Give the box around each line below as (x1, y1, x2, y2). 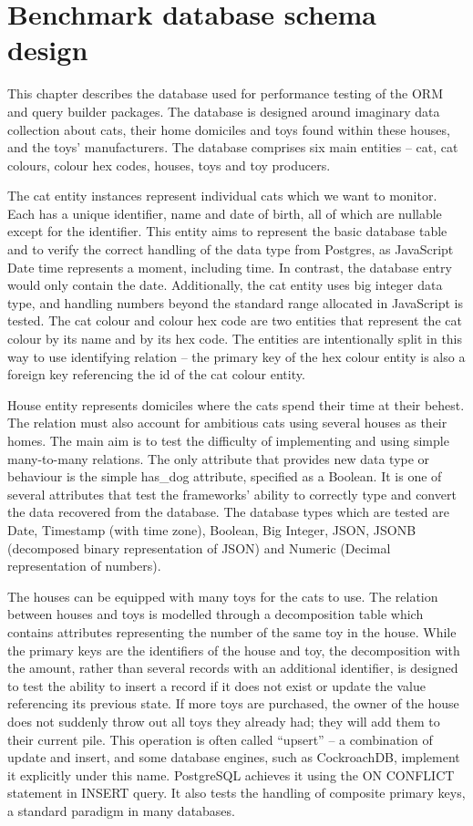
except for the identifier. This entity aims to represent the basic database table (7, 222, 447, 241)
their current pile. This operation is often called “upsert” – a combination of (7, 729, 433, 749)
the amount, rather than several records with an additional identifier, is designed (7, 658, 458, 677)
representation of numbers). (7, 556, 161, 575)
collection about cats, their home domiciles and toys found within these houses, (7, 119, 450, 139)
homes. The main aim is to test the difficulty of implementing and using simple (7, 431, 449, 449)
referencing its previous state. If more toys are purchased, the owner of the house (7, 694, 459, 713)
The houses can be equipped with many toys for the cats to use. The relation (7, 586, 438, 605)
